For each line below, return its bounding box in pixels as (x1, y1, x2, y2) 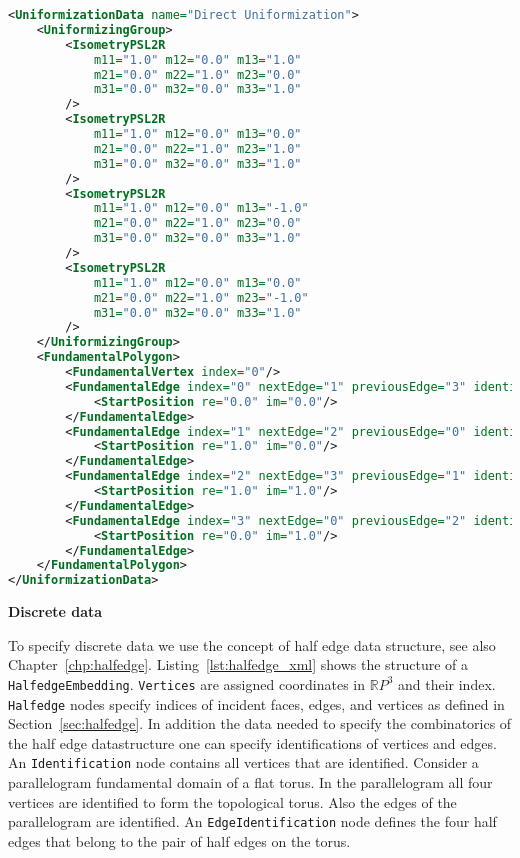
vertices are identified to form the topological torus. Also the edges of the (8, 791, 457, 812)
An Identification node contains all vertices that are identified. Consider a (8, 752, 479, 773)
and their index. (397, 673, 496, 694)
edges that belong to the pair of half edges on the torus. (8, 830, 351, 851)
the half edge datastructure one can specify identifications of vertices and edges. (8, 732, 497, 753)
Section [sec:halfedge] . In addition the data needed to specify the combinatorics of (8, 713, 512, 734)
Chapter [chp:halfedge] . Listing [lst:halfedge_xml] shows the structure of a (8, 654, 469, 675)
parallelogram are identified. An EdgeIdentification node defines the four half (8, 811, 497, 832)
